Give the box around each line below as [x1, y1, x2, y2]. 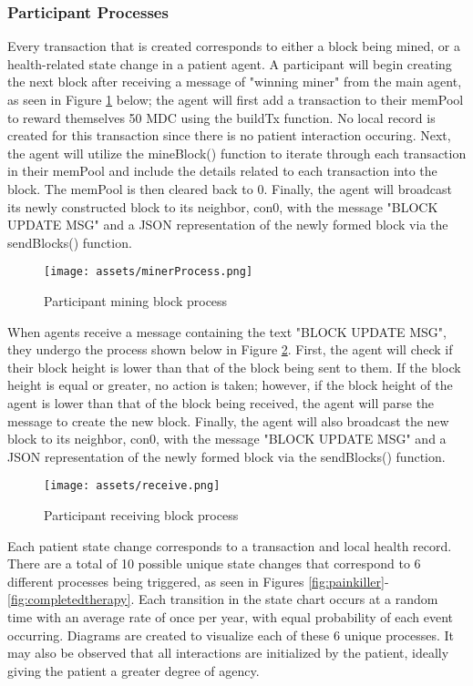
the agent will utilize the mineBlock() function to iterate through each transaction [7, 143, 467, 162]
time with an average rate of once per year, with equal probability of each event [7, 607, 454, 626]
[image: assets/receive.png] [44, 479, 221, 493]
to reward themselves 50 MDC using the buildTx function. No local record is [7, 108, 436, 127]
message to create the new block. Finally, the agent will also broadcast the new [7, 411, 449, 430]
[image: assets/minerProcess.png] [44, 265, 253, 279]
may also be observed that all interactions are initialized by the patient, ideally [7, 643, 449, 662]
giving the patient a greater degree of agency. [7, 660, 260, 680]
